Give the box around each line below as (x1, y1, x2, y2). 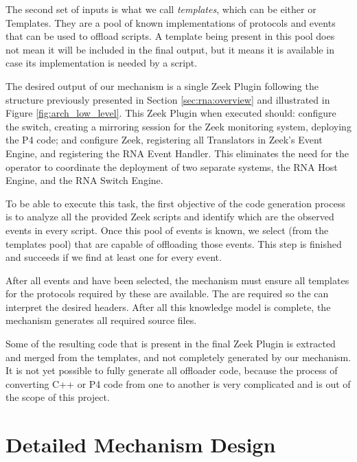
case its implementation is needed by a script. (5, 56, 198, 70)
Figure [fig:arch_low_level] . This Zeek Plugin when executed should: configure (5, 106, 336, 120)
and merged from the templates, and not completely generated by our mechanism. (5, 349, 352, 364)
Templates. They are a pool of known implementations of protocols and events (5, 15, 336, 30)
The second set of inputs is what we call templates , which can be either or (5, 2, 316, 16)
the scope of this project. (5, 390, 110, 404)
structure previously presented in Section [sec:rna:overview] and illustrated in (5, 92, 330, 106)
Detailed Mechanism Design (5, 430, 276, 459)
